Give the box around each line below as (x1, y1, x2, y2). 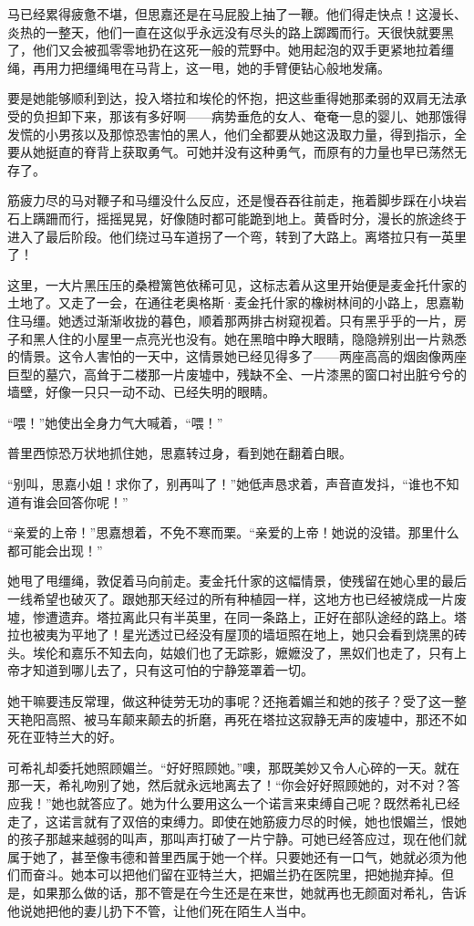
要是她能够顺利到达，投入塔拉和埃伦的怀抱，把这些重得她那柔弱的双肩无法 (7, 88, 454, 108)
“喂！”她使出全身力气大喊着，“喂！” (7, 412, 223, 432)
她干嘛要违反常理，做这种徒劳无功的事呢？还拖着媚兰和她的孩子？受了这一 (7, 692, 454, 710)
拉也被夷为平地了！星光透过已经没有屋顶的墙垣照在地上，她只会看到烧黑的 (7, 625, 454, 644)
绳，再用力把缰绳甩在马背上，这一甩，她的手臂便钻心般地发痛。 (7, 57, 390, 77)
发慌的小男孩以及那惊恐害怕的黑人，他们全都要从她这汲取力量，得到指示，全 (7, 124, 467, 143)
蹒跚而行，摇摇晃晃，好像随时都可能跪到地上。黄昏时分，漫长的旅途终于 (32, 208, 467, 227)
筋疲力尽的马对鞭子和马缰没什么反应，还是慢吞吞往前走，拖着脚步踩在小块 (7, 191, 454, 210)
